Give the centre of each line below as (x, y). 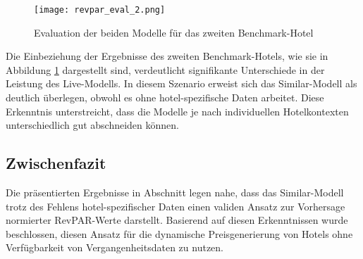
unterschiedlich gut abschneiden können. (92, 125)
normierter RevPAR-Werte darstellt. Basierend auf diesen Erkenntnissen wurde (177, 220)
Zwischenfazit (56, 163)
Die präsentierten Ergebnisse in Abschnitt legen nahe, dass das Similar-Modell (175, 192)
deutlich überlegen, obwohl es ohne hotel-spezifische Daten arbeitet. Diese (165, 97)
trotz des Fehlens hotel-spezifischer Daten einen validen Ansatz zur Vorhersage (176, 206)
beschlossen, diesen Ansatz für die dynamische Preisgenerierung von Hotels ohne (179, 233)
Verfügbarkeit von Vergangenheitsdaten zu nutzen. (115, 247)
